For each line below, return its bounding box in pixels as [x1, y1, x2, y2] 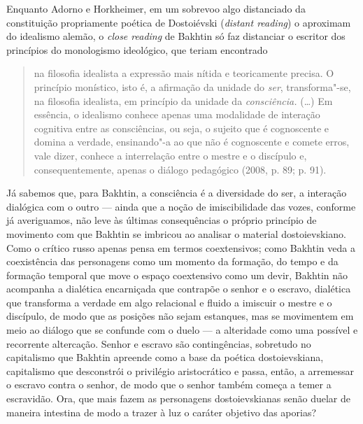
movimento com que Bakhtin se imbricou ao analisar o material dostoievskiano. [6, 226, 346, 241]
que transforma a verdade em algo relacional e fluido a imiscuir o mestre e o [6, 295, 332, 309]
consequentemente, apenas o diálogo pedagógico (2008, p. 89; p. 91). [34, 162, 327, 176]
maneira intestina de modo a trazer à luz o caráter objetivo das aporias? [6, 404, 317, 419]
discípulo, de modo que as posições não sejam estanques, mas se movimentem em [6, 309, 354, 323]
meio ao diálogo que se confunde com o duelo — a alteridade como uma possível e [6, 323, 358, 337]
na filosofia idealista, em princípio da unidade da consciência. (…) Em [34, 93, 333, 108]
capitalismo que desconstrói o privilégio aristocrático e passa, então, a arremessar [6, 363, 355, 378]
